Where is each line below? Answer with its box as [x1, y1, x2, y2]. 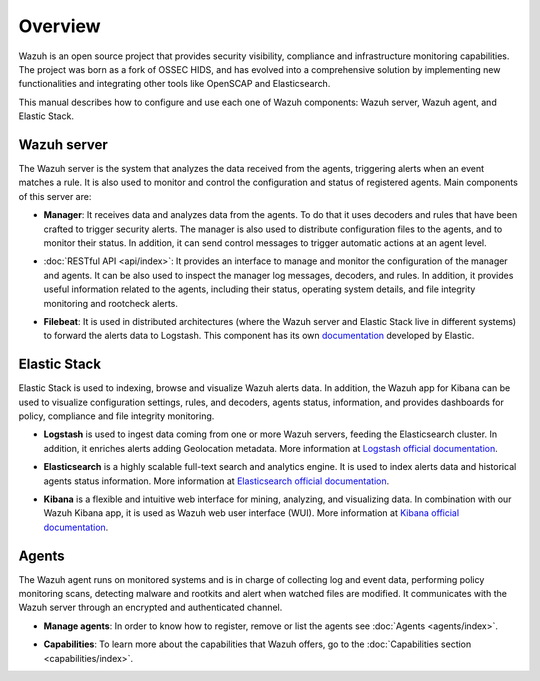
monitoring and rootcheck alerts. [43, 297, 179, 309]
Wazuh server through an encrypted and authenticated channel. [18, 601, 283, 614]
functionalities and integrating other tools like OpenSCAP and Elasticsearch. [18, 78, 331, 90]
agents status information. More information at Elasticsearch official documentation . [43, 475, 390, 487]
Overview [18, 15, 101, 37]
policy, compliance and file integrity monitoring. [18, 410, 215, 422]
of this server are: [18, 190, 92, 202]
